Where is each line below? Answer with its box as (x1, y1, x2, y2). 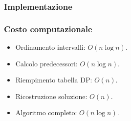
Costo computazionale (4, 22, 92, 35)
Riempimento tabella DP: (15, 75, 92, 85)
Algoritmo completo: (15, 107, 77, 118)
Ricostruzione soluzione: (15, 91, 87, 101)
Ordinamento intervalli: (15, 42, 86, 52)
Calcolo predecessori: (15, 58, 78, 68)
